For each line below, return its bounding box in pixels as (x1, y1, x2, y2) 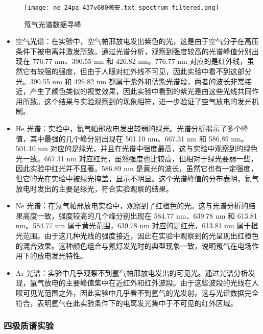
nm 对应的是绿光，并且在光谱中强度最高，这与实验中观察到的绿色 (38, 143, 258, 154)
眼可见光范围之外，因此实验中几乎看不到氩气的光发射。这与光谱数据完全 (15, 287, 259, 298)
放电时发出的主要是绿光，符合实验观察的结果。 (15, 183, 173, 194)
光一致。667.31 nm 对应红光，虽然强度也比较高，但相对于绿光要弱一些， (15, 153, 258, 163)
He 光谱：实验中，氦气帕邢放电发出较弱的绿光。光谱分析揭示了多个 (15, 123, 242, 133)
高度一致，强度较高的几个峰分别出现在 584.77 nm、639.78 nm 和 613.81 (22, 210, 257, 221)
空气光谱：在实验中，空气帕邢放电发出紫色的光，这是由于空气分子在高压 (15, 36, 259, 46)
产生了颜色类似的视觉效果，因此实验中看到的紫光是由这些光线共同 (30, 86, 252, 97)
